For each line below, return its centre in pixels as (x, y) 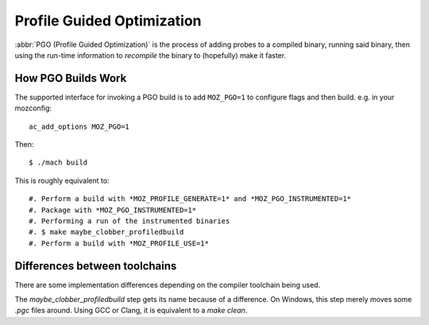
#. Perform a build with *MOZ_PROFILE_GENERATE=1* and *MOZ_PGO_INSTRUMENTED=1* (190, 199)
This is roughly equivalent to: (62, 180)
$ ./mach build (58, 162)
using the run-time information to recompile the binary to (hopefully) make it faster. (150, 55)
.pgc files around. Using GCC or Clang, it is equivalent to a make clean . (131, 311)
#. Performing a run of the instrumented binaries (129, 221)
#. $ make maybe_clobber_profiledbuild (106, 232)
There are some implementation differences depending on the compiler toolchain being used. (168, 284)
